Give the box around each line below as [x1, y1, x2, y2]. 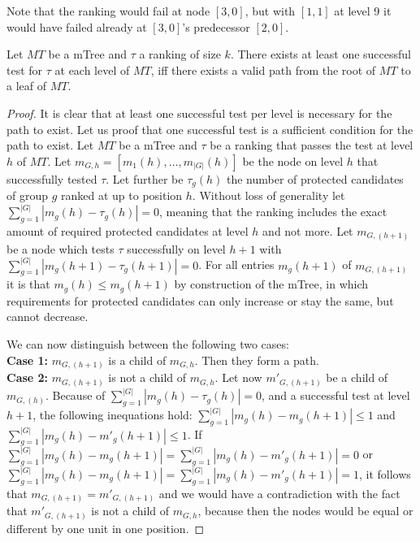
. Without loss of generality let [192, 187, 345, 204]
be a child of [326, 369, 388, 386]
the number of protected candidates [226, 170, 404, 187]
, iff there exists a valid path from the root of [150, 61, 376, 78]
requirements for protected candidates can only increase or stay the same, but [6, 292, 394, 309]
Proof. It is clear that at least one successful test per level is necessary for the [6, 104, 392, 121]
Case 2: [6, 369, 49, 386]
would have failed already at [6, 18, 147, 35]
